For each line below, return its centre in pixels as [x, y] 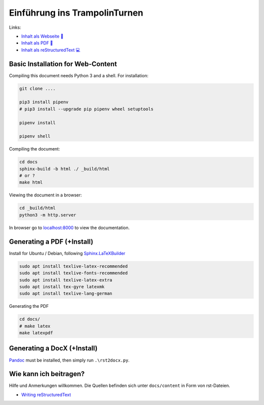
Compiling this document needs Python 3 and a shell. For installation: [79, 75]
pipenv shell [35, 136]
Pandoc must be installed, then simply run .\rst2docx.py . [69, 360]
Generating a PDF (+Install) [51, 242]
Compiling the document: [34, 149]
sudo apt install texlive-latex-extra [66, 280]
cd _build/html [37, 208]
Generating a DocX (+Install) [53, 349]
